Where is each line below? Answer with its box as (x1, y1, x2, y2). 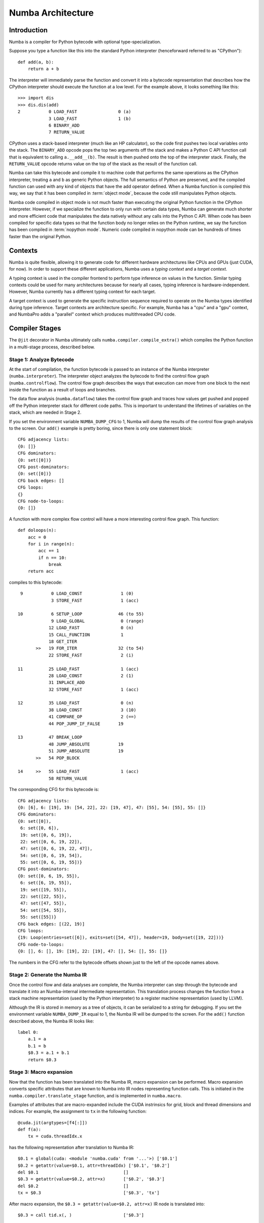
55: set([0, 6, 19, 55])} (20, 860, 83, 865)
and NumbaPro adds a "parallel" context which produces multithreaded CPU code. (9, 311, 176, 317)
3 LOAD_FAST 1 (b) (48, 115, 132, 121)
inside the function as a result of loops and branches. (9, 387, 117, 393)
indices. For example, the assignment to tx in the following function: (9, 1109, 147, 1114)
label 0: (18, 1030, 39, 1035)
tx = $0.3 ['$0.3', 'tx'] (18, 1190, 160, 1196)
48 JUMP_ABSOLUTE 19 (48, 741, 124, 747)
